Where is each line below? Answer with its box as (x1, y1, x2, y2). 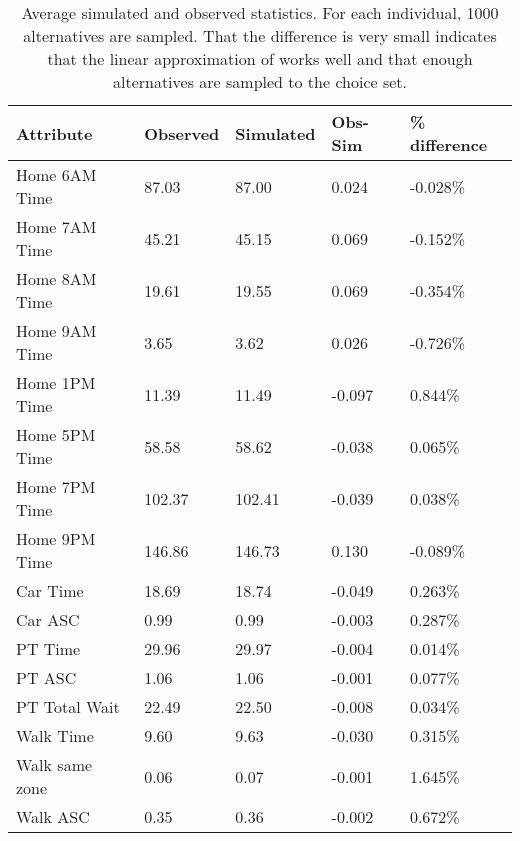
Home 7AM (16, 215, 97, 238)
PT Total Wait (16, 695, 120, 718)
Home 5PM (16, 423, 96, 446)
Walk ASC (16, 805, 90, 828)
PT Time (16, 637, 81, 660)
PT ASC (16, 666, 77, 689)
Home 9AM (16, 319, 97, 342)
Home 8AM (16, 267, 97, 290)
